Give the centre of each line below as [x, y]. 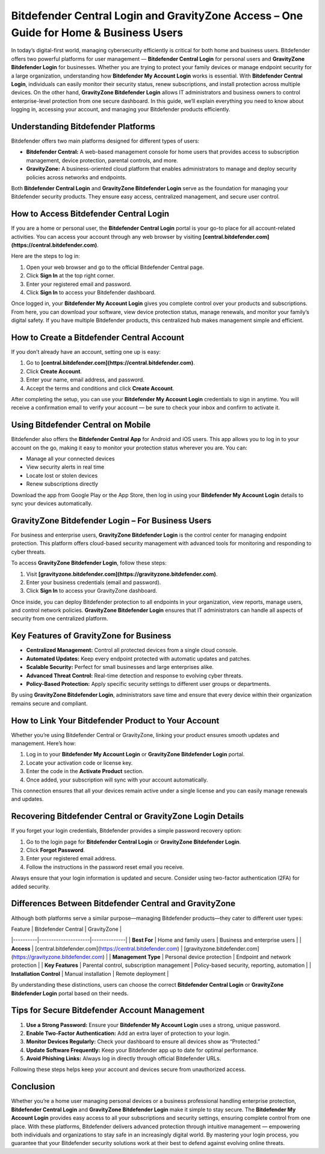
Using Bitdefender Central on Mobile [81, 425]
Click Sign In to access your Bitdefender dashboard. [91, 292]
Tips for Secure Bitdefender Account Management [108, 1011]
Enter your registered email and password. [79, 284]
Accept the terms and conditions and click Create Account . [100, 388]
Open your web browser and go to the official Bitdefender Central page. [115, 267]
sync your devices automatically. [52, 504]
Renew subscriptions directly [62, 484]
